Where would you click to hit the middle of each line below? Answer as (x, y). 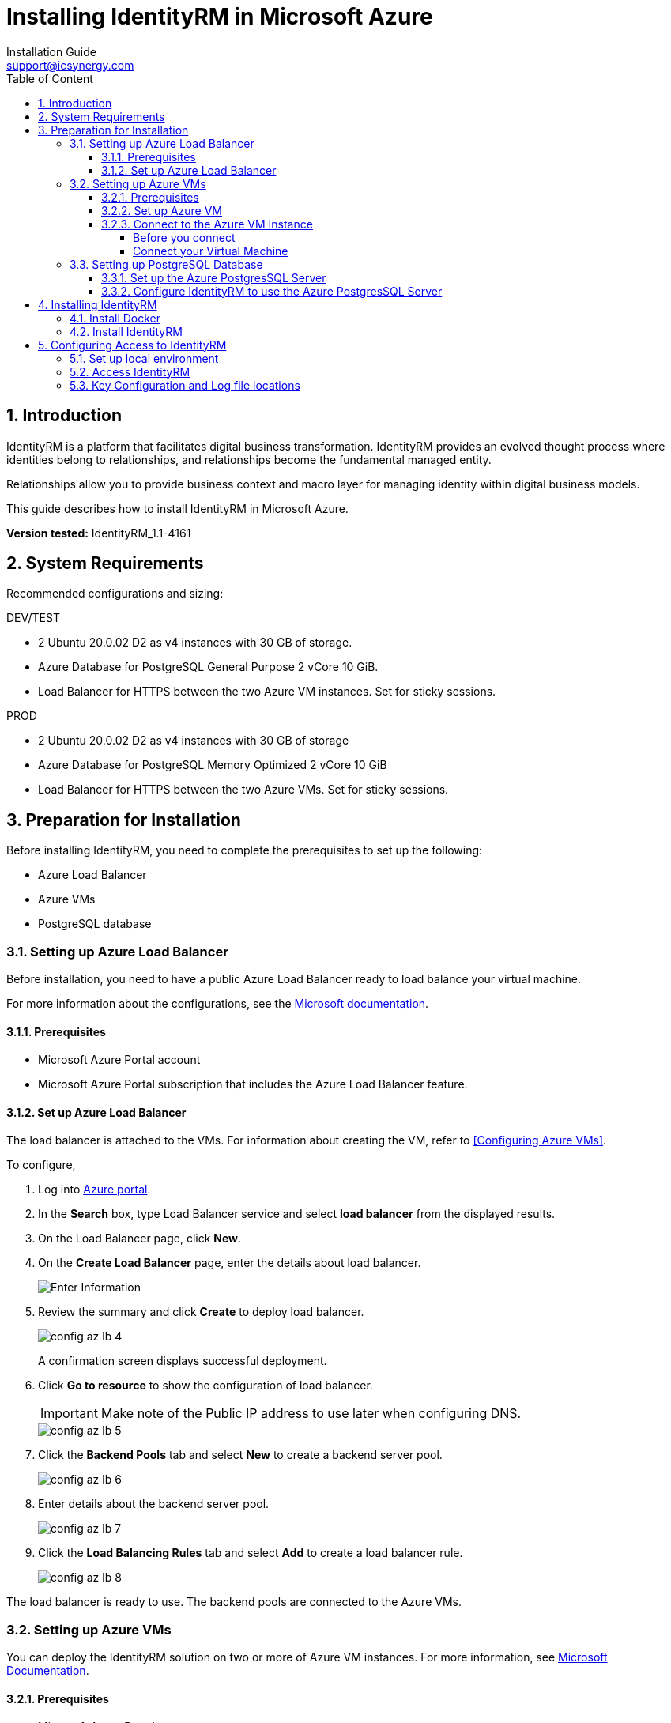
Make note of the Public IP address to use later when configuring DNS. (311, 1414)
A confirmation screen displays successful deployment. (183, 1361)
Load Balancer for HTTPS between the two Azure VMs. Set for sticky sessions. (243, 790)
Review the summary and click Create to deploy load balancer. (201, 1312)
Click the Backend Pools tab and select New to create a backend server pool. (240, 1455)
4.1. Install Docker (115, 318)
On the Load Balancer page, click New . (140, 1239)
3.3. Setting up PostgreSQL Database (166, 264)
